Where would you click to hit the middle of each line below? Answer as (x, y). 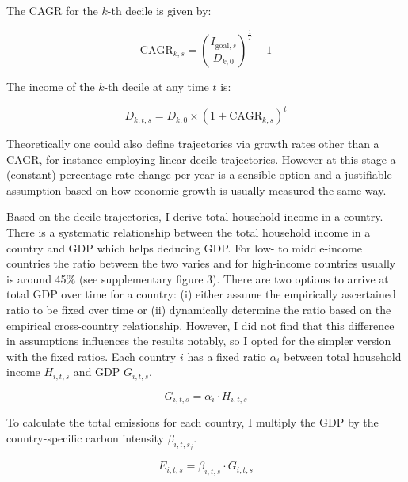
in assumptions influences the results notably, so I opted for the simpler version (199, 341)
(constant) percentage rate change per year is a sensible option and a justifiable (199, 175)
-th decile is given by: (159, 10)
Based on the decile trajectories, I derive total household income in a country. (195, 216)
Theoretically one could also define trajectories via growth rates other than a (193, 144)
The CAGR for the (52, 10)
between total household (343, 356)
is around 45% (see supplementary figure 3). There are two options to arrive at (198, 278)
